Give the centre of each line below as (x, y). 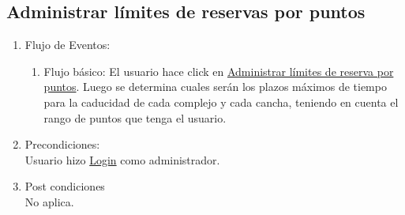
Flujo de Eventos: (67, 45)
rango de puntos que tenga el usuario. (135, 117)
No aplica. (49, 201)
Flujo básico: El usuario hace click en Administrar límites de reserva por (219, 71)
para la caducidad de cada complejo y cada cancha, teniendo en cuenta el (221, 102)
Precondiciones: (62, 144)
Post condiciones (65, 186)
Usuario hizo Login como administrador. (122, 159)
